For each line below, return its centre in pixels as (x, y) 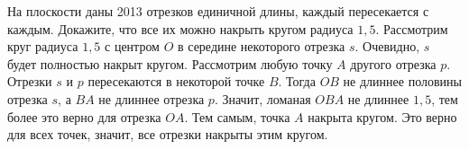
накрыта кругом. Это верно (382, 116)
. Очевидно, (387, 46)
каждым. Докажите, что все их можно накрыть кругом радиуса (180, 28)
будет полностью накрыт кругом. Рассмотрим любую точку (170, 63)
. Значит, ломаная (262, 98)
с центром (132, 46)
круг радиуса (43, 46)
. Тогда (297, 81)
